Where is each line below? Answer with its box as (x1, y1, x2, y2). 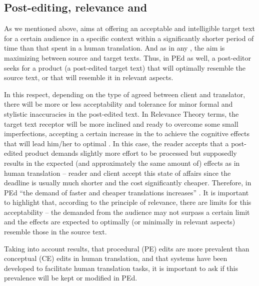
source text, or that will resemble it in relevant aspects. (4, 72, 173, 83)
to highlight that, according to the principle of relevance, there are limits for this (4, 197, 251, 207)
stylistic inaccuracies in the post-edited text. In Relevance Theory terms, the (4, 108, 239, 119)
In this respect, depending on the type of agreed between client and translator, (4, 89, 245, 99)
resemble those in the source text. (4, 226, 107, 237)
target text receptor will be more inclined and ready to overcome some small (4, 118, 238, 129)
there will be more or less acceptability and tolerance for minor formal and (4, 99, 233, 109)
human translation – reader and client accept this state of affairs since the (4, 167, 231, 178)
